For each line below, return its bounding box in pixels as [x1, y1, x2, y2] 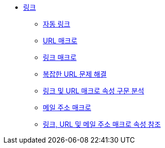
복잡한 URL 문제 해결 [43, 70, 107, 78]
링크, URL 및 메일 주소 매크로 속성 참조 [43, 120, 161, 128]
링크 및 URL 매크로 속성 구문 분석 [43, 87, 144, 95]
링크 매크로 [43, 53, 77, 61]
